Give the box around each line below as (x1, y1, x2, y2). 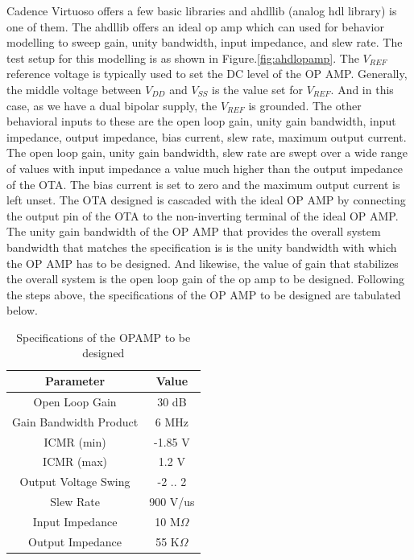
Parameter (45, 373, 106, 389)
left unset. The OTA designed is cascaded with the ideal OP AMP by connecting (6, 191, 406, 208)
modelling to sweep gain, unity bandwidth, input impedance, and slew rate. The (6, 34, 403, 51)
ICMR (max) (43, 453, 108, 470)
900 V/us (149, 493, 195, 510)
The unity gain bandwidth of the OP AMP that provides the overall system (6, 223, 381, 240)
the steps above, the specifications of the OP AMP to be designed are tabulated (6, 286, 401, 303)
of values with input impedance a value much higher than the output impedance (6, 159, 404, 176)
